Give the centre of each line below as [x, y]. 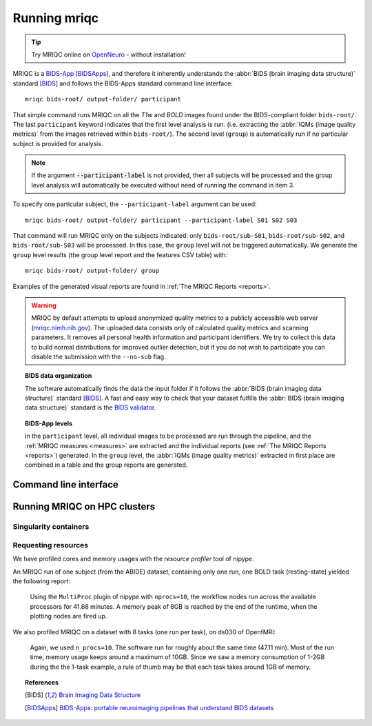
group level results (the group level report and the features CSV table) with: [120, 254]
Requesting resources [51, 545]
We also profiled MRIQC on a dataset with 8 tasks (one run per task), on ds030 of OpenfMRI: [144, 632]
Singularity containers [51, 527]
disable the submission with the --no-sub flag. [99, 356]
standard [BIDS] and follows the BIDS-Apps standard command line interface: [123, 83]
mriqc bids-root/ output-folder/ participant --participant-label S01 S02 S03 [161, 220]
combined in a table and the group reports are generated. [106, 465]
